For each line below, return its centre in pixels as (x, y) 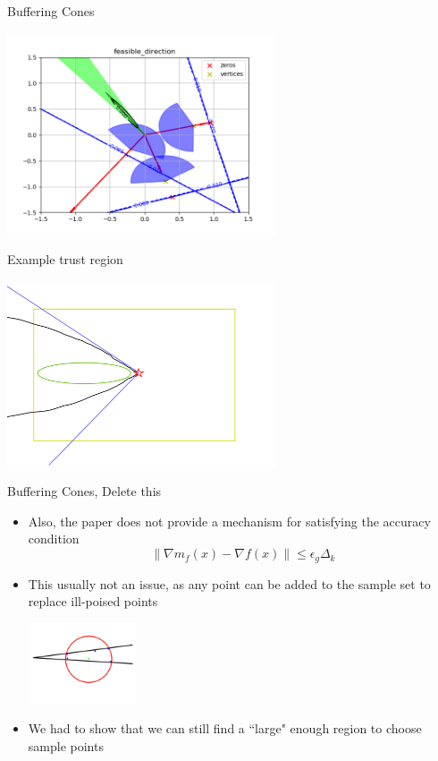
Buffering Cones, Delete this (84, 491)
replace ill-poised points (93, 601)
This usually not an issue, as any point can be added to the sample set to (229, 583)
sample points (66, 745)
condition (54, 539)
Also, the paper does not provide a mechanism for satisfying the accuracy (229, 521)
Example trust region (65, 259)
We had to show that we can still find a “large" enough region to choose (225, 728)
